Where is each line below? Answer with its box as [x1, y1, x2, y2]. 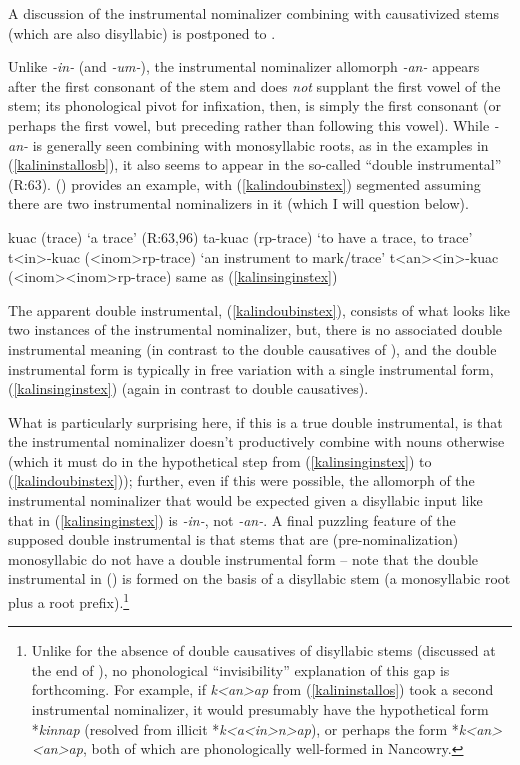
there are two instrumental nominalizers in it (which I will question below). [8, 193, 469, 214]
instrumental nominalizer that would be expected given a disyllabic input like [8, 490, 483, 511]
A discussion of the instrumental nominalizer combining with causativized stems [8, 3, 499, 23]
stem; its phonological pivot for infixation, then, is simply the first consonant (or [8, 95, 501, 116]
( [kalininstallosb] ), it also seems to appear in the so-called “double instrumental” [8, 154, 502, 175]
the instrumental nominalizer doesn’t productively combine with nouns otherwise [8, 431, 505, 452]
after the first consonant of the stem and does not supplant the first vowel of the [8, 75, 501, 96]
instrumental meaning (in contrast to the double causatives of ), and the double [8, 338, 497, 359]
